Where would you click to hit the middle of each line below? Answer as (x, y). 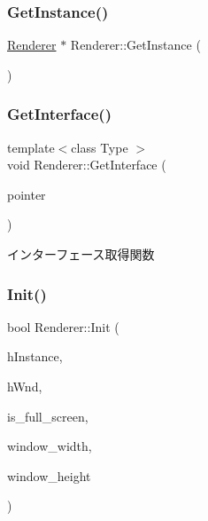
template (31, 147)
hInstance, (35, 356)
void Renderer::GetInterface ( (87, 165)
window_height (49, 475)
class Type (100, 147)
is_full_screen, (48, 416)
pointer (27, 194)
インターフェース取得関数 (81, 254)
